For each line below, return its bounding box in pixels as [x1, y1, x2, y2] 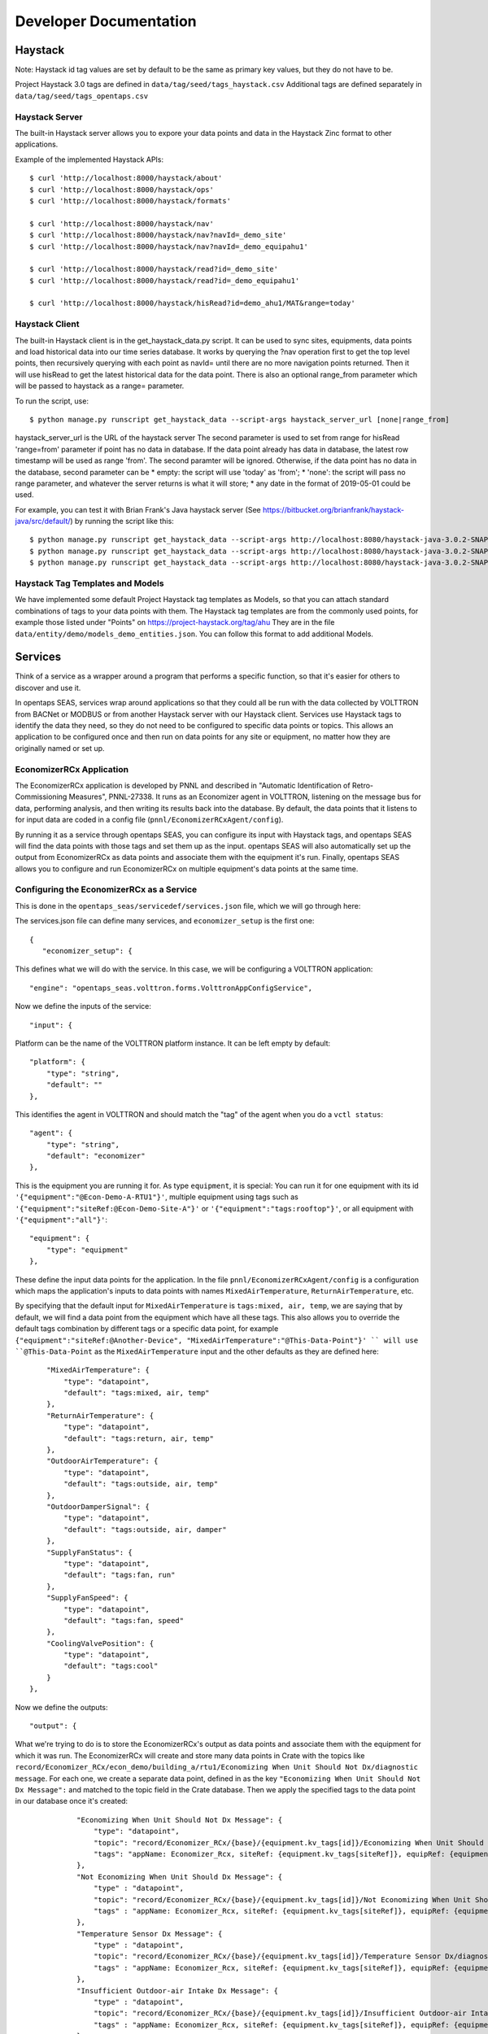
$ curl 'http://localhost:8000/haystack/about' [29, 173, 223, 183]
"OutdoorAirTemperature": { [46, 1456, 159, 1466]
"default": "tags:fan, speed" [63, 1616, 185, 1625]
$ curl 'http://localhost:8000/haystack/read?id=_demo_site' [29, 264, 278, 274]
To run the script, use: [15, 395, 89, 406]
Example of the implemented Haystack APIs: [15, 155, 164, 164]
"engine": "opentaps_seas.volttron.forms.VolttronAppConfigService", [29, 983, 313, 993]
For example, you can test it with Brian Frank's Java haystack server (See [15, 504, 261, 514]
